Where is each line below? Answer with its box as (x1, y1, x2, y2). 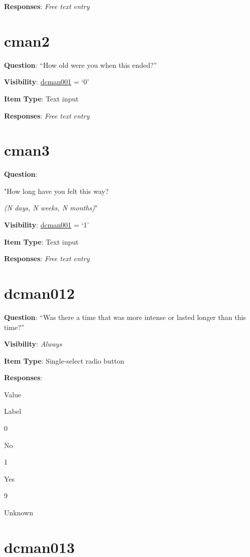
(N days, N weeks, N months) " (4, 202, 98, 213)
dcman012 (4, 282, 75, 303)
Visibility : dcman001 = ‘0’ (4, 76, 89, 87)
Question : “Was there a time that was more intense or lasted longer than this (4, 311, 246, 322)
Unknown (4, 507, 33, 518)
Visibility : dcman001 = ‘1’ (4, 219, 89, 230)
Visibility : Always (4, 339, 62, 349)
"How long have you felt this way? (4, 185, 109, 196)
